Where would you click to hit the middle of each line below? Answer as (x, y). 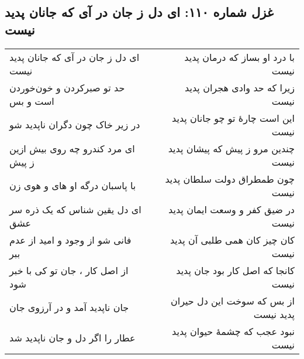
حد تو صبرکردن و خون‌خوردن (67, 87)
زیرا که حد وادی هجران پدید (240, 87)
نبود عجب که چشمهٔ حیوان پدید (233, 331)
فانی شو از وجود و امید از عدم (70, 240)
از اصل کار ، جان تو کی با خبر (69, 270)
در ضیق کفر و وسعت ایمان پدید (232, 209)
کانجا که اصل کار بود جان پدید (235, 270)
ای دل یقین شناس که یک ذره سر (75, 209)
